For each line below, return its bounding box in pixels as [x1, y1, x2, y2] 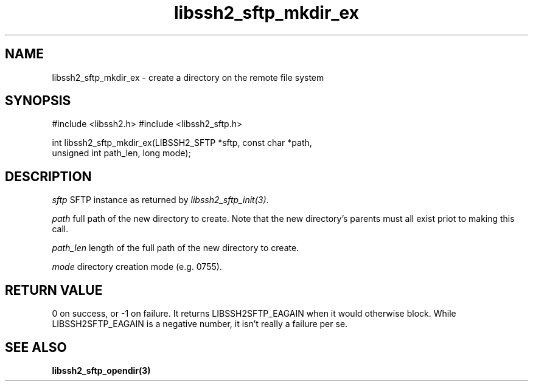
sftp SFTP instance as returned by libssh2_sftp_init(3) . [52, 195, 269, 205]
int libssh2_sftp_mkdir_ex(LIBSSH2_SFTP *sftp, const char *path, [52, 137, 312, 148]
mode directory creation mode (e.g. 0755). [52, 261, 222, 272]
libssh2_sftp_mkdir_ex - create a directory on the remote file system [52, 72, 324, 83]
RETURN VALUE [5, 282, 103, 298]
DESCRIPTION [5, 168, 92, 184]
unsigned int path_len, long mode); [52, 148, 191, 159]
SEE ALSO [5, 339, 67, 355]
